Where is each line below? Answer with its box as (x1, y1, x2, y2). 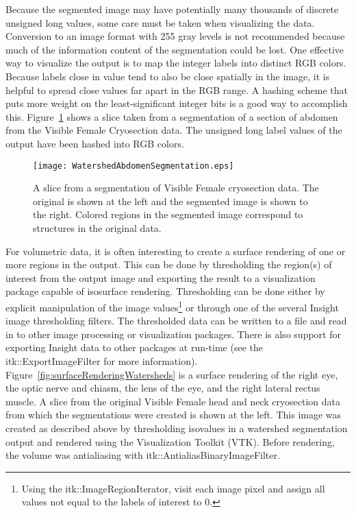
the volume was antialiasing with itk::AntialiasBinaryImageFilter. (5, 448, 280, 462)
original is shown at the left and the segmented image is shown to (33, 193, 308, 208)
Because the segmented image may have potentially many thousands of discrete (5, 2, 339, 16)
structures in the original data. (33, 220, 162, 235)
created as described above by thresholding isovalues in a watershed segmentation (5, 420, 348, 435)
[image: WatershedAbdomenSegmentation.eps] (33, 160, 234, 171)
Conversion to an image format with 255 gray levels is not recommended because (5, 29, 345, 43)
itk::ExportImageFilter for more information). (5, 353, 198, 368)
